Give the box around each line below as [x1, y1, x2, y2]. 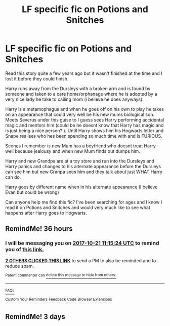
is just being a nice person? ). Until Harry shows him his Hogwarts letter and [5, 128, 164, 134]
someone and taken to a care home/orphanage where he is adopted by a [5, 91, 157, 97]
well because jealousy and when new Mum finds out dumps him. [5, 148, 140, 154]
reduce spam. [5, 263, 34, 269]
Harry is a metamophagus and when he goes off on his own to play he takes [5, 106, 164, 112]
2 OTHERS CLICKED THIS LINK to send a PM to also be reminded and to [5, 257, 156, 264]
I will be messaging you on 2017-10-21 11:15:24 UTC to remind [5, 239, 159, 247]
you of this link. [5, 246, 44, 253]
